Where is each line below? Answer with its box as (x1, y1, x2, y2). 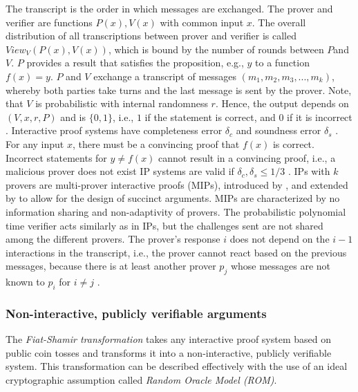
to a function (255, 55, 310, 70)
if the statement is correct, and (144, 109, 276, 124)
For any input (6, 136, 64, 151)
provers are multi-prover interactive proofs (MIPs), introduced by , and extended (6, 177, 348, 192)
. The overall (252, 15, 306, 29)
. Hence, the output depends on (215, 96, 349, 111)
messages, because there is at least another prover (6, 259, 216, 273)
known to (6, 274, 45, 289)
